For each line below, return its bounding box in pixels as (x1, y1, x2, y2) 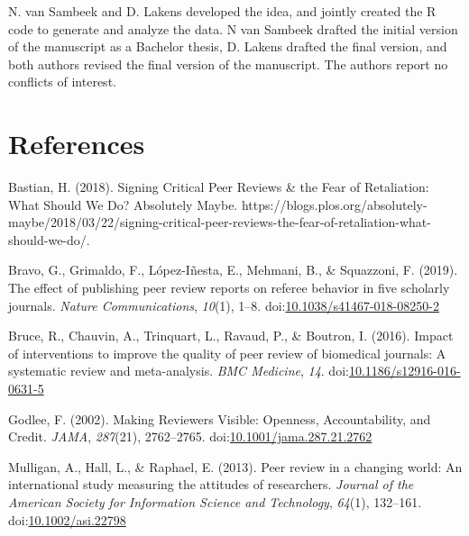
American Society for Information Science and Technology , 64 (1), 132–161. (8, 493, 422, 511)
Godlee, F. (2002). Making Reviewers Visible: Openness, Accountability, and (8, 409, 431, 428)
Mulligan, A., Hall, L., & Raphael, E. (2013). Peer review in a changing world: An (8, 457, 463, 476)
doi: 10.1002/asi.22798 (8, 510, 126, 529)
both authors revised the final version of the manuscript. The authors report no (8, 54, 448, 73)
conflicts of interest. (8, 72, 116, 91)
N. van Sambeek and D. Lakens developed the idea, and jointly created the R (8, 2, 437, 20)
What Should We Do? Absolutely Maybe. (8, 195, 238, 213)
